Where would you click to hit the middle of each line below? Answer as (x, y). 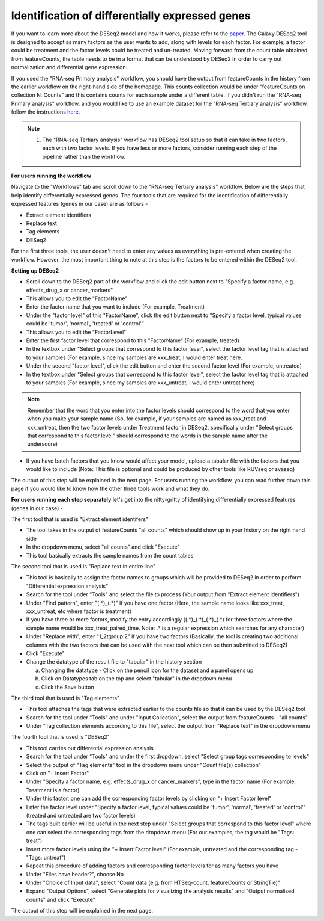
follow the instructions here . (46, 112)
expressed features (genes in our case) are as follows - (79, 204)
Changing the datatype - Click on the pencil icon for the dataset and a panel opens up (147, 670)
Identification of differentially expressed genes (131, 16)
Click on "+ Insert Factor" (58, 774)
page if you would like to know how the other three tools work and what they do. (110, 488)
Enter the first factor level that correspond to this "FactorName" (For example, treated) (133, 340)
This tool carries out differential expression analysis (90, 748)
